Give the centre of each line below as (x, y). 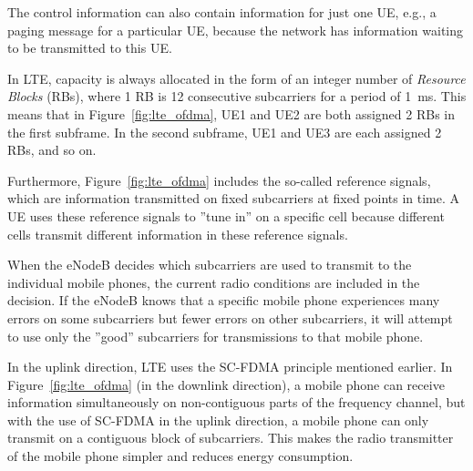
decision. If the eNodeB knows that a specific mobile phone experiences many (224, 300)
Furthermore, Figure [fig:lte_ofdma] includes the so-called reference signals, (219, 180)
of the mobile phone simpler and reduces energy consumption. (180, 456)
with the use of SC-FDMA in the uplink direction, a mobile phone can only (218, 420)
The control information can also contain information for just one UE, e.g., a (222, 12)
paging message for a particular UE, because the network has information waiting (236, 30)
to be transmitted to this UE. (90, 48)
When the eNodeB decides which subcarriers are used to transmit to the (210, 265)
